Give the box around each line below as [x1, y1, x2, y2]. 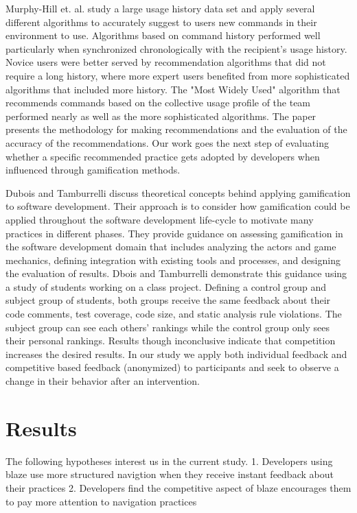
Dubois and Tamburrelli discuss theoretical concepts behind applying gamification [5, 185, 351, 200]
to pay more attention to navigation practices [5, 494, 197, 508]
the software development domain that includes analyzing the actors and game [5, 239, 336, 254]
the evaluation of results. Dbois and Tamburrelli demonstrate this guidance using [5, 266, 347, 281]
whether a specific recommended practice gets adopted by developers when [5, 149, 320, 163]
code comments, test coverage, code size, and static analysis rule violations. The [5, 307, 342, 321]
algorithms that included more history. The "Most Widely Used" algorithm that [5, 82, 341, 96]
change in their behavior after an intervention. [5, 374, 200, 388]
